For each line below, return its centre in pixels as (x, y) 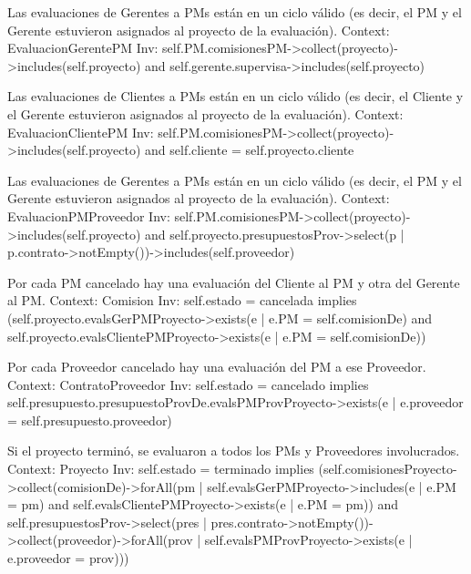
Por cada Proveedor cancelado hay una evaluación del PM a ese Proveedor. (217, 367)
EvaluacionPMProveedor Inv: (89, 215)
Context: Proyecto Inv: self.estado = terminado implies (161, 469)
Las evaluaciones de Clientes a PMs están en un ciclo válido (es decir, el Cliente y (235, 96)
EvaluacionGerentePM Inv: (83, 48)
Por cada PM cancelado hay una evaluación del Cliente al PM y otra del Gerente (234, 282)
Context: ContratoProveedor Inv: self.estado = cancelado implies (188, 384)
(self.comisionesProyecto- (388, 469)
